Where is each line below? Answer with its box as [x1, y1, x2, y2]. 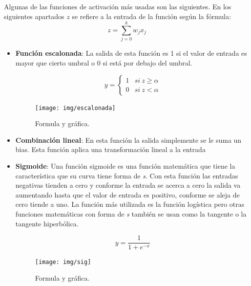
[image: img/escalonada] [35, 104, 116, 111]
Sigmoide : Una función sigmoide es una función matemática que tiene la [15, 160, 235, 171]
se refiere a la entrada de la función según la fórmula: [72, 11, 231, 21]
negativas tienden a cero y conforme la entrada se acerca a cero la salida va [15, 180, 241, 190]
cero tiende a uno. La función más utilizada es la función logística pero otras [15, 199, 245, 209]
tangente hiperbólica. [15, 218, 79, 228]
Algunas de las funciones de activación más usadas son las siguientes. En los [4, 1, 231, 11]
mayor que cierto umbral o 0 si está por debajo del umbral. [15, 57, 192, 67]
